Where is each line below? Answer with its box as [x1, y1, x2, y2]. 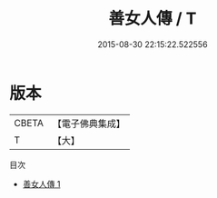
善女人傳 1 [22, 178, 61, 189]
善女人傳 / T [108, 8, 197, 29]
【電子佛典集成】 [52, 117, 125, 130]
